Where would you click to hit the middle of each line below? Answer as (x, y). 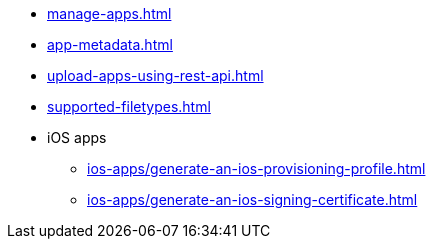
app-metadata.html (110, 44)
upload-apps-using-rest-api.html (155, 75)
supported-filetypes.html (129, 106)
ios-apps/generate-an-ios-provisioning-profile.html (256, 168)
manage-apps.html (109, 13)
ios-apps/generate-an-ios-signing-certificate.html (252, 199)
